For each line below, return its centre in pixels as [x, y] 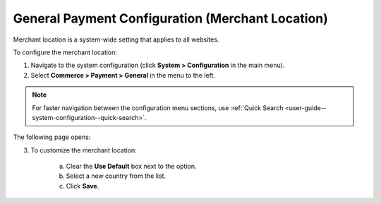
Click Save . [83, 186]
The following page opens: [52, 137]
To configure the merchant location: [65, 52]
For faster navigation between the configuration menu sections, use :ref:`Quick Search [158, 108]
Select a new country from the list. [116, 176]
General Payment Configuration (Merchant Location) [170, 18]
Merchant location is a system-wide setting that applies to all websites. [116, 40]
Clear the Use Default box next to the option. [131, 167]
